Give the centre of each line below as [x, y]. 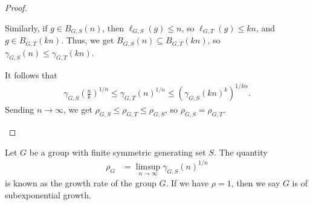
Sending [20, 109]
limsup [148, 167]
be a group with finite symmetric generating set [118, 152]
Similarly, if [26, 27]
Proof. [16, 7]
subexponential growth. [48, 194]
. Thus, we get [88, 40]
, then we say [256, 183]
